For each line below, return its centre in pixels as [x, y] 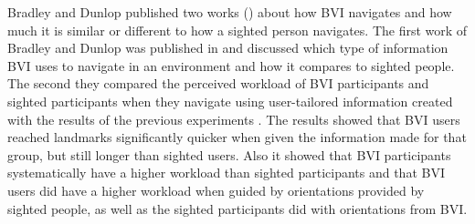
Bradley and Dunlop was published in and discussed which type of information [228, 48]
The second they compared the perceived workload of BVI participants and [218, 83]
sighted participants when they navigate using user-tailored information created [230, 101]
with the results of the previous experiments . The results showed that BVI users [234, 119]
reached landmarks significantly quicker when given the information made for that [237, 137]
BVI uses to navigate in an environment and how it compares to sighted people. [231, 65]
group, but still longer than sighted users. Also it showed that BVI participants [229, 154]
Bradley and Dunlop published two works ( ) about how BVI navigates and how [230, 12]
